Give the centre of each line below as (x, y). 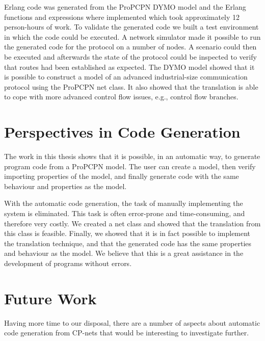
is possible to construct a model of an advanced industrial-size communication (126, 77)
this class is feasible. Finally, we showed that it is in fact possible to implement (127, 233)
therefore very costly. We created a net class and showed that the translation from (132, 223)
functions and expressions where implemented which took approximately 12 (122, 17)
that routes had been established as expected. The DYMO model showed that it (129, 67)
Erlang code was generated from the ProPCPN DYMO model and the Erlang (125, 7)
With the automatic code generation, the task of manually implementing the (124, 203)
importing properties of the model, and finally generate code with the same (122, 176)
